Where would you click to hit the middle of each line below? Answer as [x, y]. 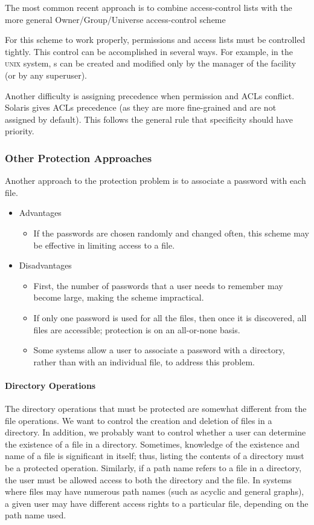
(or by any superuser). [46, 75]
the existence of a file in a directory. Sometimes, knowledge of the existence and [152, 444]
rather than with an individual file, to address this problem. [144, 361]
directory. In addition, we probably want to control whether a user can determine [155, 432]
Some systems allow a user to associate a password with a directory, [159, 350]
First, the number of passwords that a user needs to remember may [158, 285]
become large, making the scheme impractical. [119, 297]
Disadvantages [45, 265]
